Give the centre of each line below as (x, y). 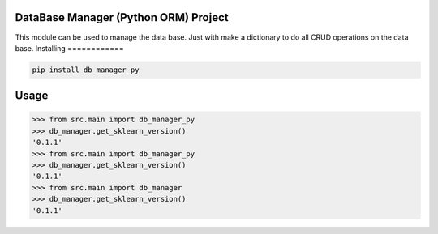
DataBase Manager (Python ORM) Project (122, 17)
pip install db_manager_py (86, 70)
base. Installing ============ (70, 48)
